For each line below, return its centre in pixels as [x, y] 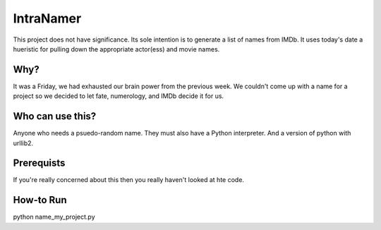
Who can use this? [55, 116]
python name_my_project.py [54, 217]
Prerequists [39, 163]
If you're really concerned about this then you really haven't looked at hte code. [129, 180]
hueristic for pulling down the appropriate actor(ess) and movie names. [116, 49]
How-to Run [40, 200]
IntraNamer [47, 18]
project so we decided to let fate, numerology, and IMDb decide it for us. [119, 96]
